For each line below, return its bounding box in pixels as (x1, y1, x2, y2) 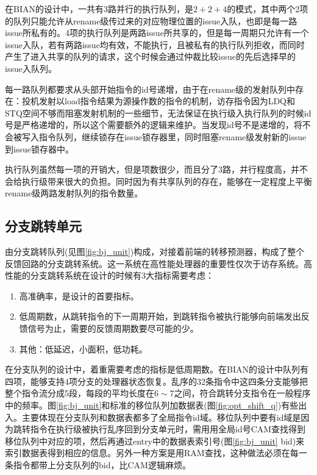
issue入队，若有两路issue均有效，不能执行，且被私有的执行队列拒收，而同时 (5, 38, 305, 51)
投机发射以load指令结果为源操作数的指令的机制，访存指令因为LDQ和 (21, 95, 296, 107)
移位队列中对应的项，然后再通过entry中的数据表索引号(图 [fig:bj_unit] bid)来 (5, 434, 305, 447)
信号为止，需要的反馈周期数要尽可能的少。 (27, 322, 199, 335)
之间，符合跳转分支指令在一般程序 (174, 387, 311, 399)
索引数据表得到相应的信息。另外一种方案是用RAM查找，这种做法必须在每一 (5, 446, 307, 459)
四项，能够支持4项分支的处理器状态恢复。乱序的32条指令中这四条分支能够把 (5, 374, 308, 387)
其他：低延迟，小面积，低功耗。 (19, 342, 148, 355)
